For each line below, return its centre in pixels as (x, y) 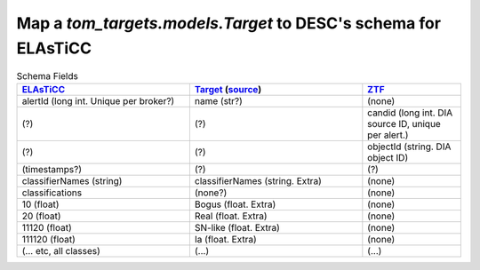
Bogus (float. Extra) (235, 204)
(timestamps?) (52, 169)
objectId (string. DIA (409, 147)
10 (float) (40, 204)
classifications (52, 193)
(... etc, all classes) (61, 250)
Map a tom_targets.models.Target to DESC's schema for (229, 23)
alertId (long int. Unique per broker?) (98, 100)
